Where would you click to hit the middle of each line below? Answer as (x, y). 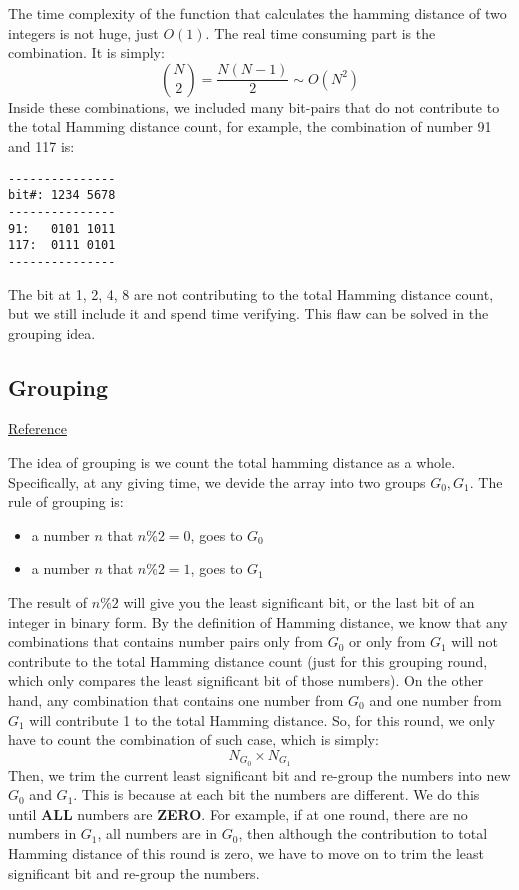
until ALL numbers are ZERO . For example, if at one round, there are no (238, 813)
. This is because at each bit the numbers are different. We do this (276, 794)
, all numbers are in (157, 833)
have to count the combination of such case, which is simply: (193, 739)
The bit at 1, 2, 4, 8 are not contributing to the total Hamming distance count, (251, 293)
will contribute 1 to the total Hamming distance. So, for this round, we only (262, 719)
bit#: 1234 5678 (62, 195)
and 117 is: (41, 145)
